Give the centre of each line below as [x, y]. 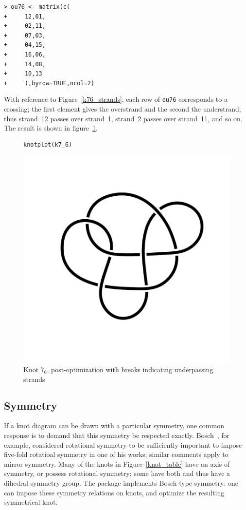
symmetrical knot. [31, 502]
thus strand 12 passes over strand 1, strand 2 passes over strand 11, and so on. [123, 118]
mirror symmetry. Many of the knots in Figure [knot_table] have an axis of [117, 463]
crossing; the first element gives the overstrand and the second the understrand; [123, 109]
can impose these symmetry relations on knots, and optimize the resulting [114, 492]
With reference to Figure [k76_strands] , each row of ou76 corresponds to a [116, 99]
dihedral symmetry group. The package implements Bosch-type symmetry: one [121, 482]
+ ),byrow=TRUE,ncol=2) [49, 83]
